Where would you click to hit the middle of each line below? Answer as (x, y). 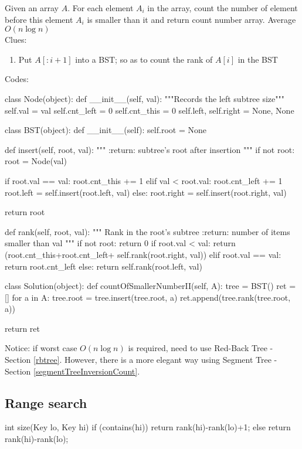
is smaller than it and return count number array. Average (191, 19)
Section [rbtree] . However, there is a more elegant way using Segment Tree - (141, 360)
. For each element (101, 8)
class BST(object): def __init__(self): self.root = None (106, 130)
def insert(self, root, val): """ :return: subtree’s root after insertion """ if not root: (150, 149)
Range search (46, 402)
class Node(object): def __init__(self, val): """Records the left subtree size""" (145, 98)
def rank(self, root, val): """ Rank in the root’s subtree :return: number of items (147, 231)
